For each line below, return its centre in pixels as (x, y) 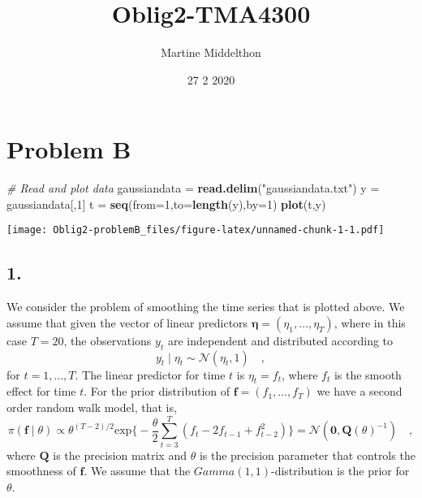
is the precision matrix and (120, 455)
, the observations (108, 340)
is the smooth (368, 374)
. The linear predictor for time (150, 374)
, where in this (370, 322)
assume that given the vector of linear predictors (127, 322)
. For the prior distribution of (157, 391)
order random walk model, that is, (92, 407)
